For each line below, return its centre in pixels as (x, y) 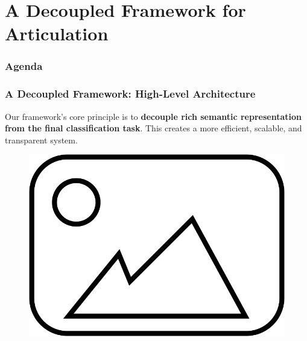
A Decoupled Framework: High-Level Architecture (130, 94)
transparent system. (41, 139)
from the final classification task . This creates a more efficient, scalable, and (153, 128)
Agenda (24, 66)
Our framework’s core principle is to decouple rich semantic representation (153, 116)
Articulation (57, 33)
